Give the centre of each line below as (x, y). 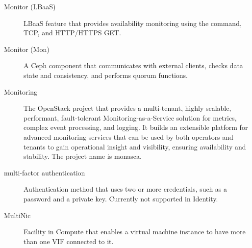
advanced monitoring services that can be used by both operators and (128, 136)
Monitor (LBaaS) (30, 6)
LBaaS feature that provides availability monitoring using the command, (133, 23)
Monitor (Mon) (27, 49)
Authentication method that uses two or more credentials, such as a (126, 189)
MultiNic (17, 215)
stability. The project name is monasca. (83, 156)
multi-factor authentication (45, 172)
